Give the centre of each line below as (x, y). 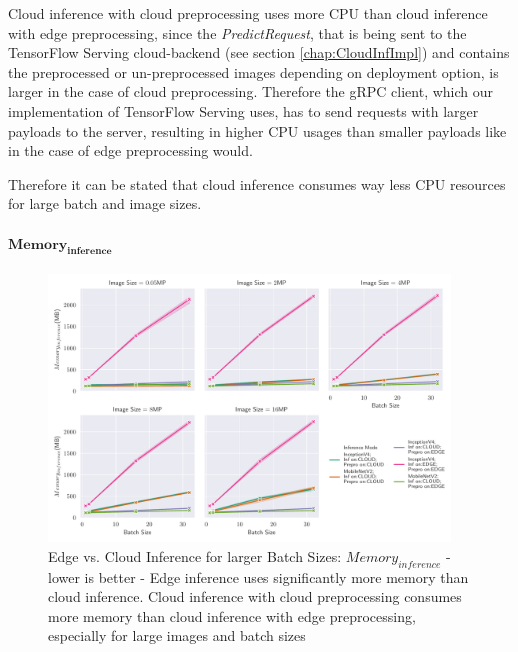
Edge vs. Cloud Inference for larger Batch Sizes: (195, 555)
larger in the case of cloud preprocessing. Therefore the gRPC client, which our (251, 91)
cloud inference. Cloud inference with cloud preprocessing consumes (255, 596)
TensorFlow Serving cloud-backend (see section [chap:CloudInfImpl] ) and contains (259, 52)
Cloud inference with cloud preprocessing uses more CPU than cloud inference (248, 13)
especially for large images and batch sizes (177, 635)
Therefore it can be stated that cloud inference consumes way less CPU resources (257, 183)
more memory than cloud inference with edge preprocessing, (232, 615)
